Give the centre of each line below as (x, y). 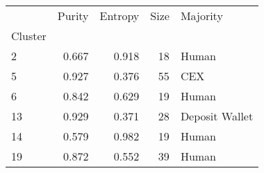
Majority (201, 16)
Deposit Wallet (217, 116)
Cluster (29, 36)
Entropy (119, 16)
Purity (73, 16)
